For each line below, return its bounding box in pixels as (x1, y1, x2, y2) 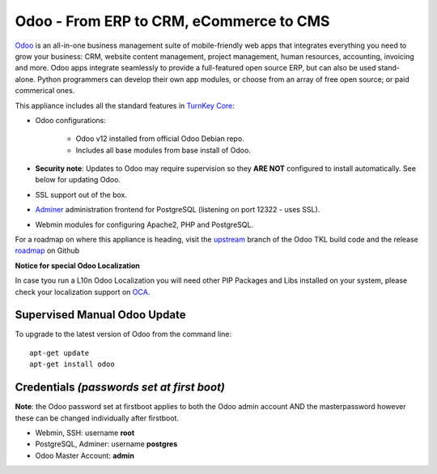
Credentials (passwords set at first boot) (15, 381, 226, 395)
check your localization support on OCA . (15, 287, 151, 297)
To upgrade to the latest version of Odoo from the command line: (15, 329, 232, 339)
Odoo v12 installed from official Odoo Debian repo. (75, 134, 244, 143)
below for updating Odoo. (35, 175, 121, 185)
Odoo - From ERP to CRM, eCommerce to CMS (15, 12, 330, 30)
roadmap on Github (15, 246, 80, 255)
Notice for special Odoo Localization (15, 260, 141, 271)
